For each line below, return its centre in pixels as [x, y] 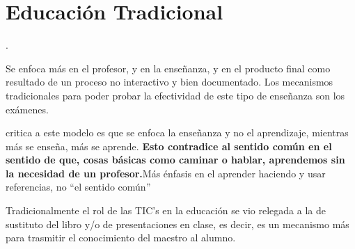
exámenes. [27, 109]
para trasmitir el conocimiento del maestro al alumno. [121, 238]
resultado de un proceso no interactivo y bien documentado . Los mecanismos [169, 82]
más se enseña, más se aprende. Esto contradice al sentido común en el [169, 146]
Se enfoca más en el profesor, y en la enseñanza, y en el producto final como [168, 68]
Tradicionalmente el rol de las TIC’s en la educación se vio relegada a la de [166, 210]
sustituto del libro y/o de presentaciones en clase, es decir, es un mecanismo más [177, 224]
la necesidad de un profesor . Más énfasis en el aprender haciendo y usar [166, 173]
